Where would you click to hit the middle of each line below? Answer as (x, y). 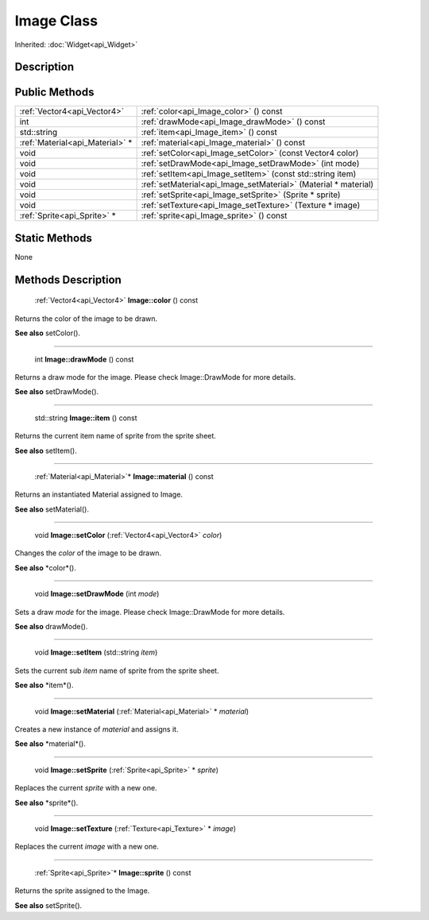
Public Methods (54, 93)
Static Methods (54, 238)
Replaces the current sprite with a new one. (86, 788)
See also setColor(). (48, 333)
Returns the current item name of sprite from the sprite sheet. (115, 436)
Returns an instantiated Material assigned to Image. (99, 495)
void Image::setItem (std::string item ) (96, 652)
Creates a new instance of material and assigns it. (97, 729)
